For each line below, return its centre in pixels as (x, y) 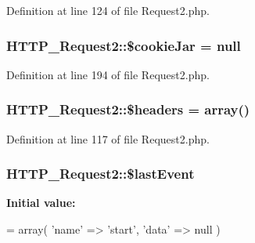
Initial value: (41, 203)
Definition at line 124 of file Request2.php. (108, 10)
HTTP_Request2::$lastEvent (101, 174)
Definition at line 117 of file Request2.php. (108, 138)
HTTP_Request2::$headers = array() (128, 109)
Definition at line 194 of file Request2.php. (108, 74)
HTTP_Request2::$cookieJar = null (124, 45)
